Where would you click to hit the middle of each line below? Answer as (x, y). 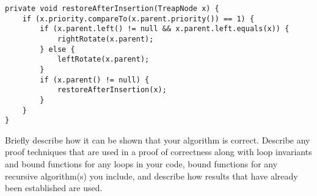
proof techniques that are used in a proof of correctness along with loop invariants (158, 152)
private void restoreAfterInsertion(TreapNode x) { (112, 9)
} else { (57, 49)
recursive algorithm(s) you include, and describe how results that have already (151, 176)
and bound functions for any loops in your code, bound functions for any (141, 164)
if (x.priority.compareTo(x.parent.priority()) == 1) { (138, 19)
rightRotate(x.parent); (105, 39)
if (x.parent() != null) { (95, 80)
